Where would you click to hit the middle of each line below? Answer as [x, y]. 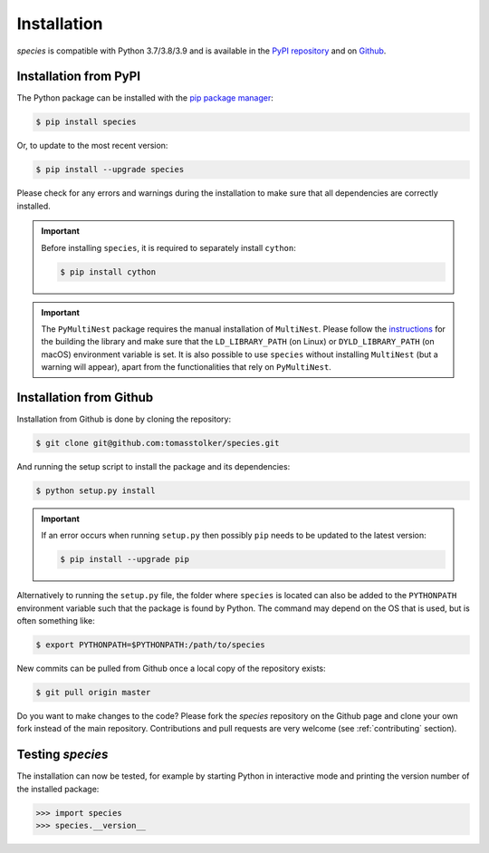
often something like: [56, 621]
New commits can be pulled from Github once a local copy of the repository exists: [171, 669]
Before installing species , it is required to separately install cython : [168, 247]
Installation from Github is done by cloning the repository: [124, 419]
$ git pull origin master [93, 693]
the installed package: [58, 789]
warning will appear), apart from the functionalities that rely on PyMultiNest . [187, 367]
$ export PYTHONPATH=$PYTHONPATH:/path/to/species [151, 645]
